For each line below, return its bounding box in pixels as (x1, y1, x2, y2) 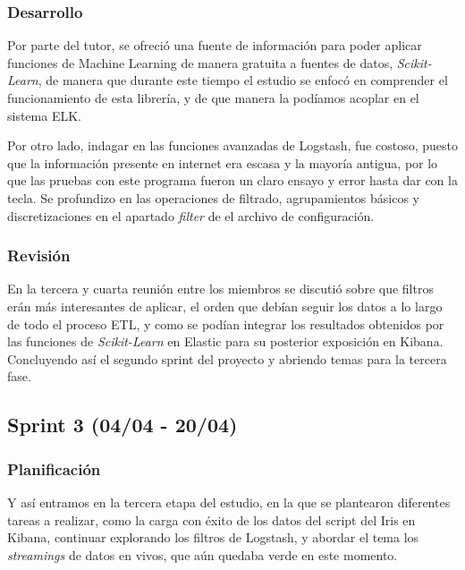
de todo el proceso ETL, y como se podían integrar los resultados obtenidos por (7, 314, 444, 333)
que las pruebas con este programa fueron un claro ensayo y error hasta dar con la (7, 171, 458, 190)
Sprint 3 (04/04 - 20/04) (7, 411, 238, 438)
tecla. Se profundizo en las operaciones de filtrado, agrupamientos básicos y (7, 188, 419, 207)
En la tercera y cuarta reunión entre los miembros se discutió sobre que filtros (7, 279, 434, 298)
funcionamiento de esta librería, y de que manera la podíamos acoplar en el (7, 89, 419, 106)
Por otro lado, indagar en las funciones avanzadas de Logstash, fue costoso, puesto (7, 136, 458, 155)
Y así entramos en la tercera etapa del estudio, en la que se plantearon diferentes (7, 492, 451, 511)
